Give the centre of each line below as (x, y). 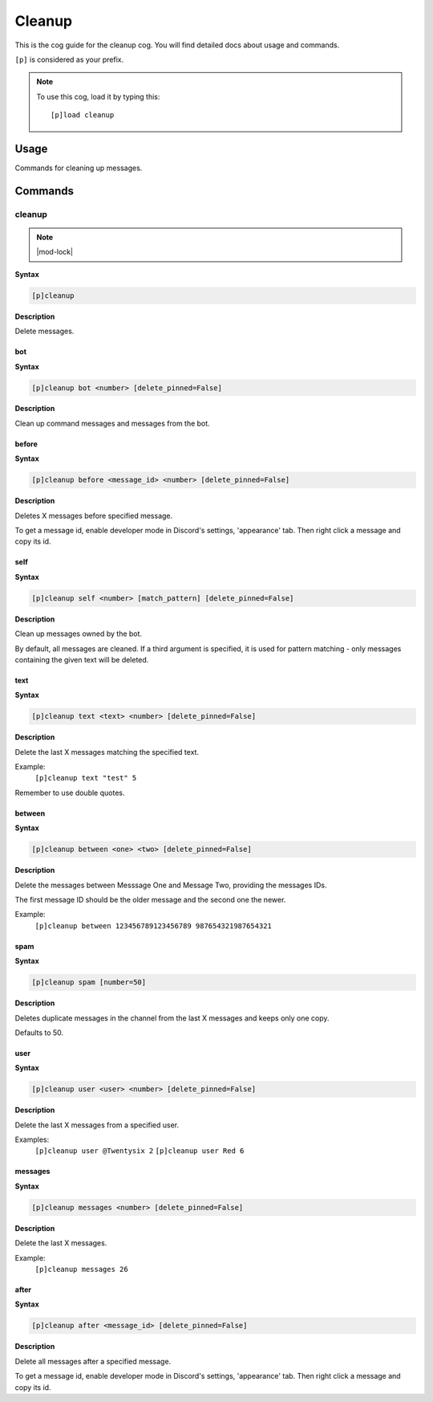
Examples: (32, 1139)
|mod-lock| (55, 252)
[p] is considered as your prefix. (69, 59)
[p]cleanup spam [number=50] (89, 982)
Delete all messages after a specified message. (93, 1361)
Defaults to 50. (39, 1033)
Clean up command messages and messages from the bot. (112, 423)
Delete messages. (45, 331)
